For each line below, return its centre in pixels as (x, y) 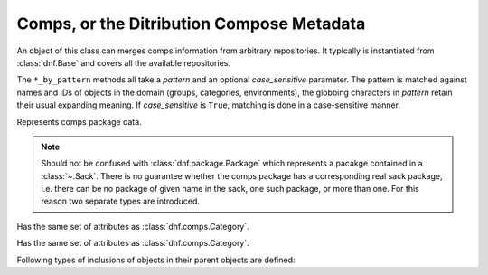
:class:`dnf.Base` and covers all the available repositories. (123, 62)
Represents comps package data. (79, 121)
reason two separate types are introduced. (121, 201)
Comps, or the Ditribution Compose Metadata (191, 24)
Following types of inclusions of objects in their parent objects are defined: (156, 260)
